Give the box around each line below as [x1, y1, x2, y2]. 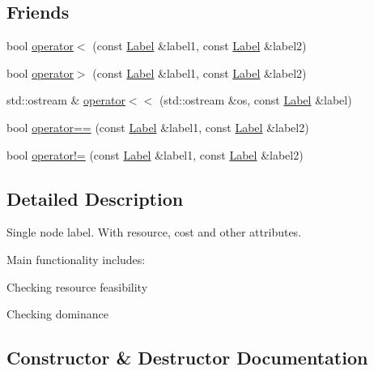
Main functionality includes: [6, 250, 146, 267]
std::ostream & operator [6, 92, 125, 109]
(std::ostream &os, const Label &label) [159, 92, 352, 109]
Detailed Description [6, 185, 184, 211]
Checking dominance [6, 305, 108, 322]
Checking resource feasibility [6, 278, 148, 295]
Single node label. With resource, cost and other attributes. [6, 224, 302, 241]
